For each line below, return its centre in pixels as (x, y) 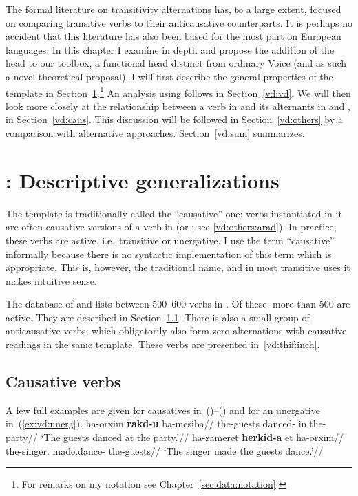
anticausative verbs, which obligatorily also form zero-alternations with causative (176, 331)
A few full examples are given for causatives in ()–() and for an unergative (163, 410)
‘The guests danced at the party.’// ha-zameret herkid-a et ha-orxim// (192, 437)
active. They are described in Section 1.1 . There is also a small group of (158, 317)
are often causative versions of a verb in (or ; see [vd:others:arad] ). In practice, (171, 227)
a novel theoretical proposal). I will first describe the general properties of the (169, 76)
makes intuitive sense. (51, 280)
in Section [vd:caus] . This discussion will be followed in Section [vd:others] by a (174, 119)
